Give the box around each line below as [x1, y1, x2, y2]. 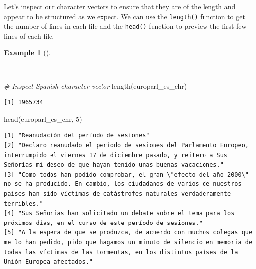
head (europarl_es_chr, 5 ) [4, 113, 82, 124]
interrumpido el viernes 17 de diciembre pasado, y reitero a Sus [4, 151, 228, 159]
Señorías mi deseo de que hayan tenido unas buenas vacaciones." [4, 161, 224, 169]
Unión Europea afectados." [4, 258, 93, 266]
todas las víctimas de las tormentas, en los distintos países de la [4, 248, 238, 256]
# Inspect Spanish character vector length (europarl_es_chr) [4, 80, 187, 90]
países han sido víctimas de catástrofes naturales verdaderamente [4, 190, 231, 198]
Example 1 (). [4, 47, 51, 57]
